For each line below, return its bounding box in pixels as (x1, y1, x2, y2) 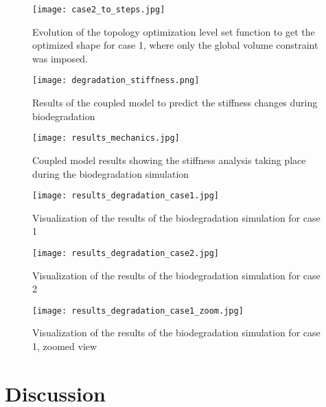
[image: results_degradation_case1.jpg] (32, 191, 220, 201)
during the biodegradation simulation (32, 166, 189, 181)
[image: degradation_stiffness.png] (32, 75, 200, 86)
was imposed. (32, 51, 89, 65)
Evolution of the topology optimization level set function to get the (32, 24, 315, 38)
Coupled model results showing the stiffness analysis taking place (32, 152, 306, 167)
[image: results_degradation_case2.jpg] (32, 248, 220, 258)
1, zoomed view (32, 339, 97, 353)
